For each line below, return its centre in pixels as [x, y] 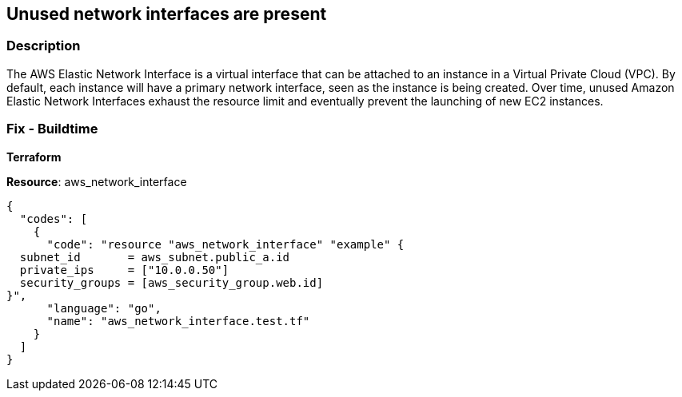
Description [44, 46]
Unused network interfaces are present [167, 14]
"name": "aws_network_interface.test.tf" [178, 321]
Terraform [34, 157]
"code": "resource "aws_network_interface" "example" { [225, 244]
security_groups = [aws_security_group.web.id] [171, 282]
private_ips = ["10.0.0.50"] [124, 270]
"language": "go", [104, 308]
